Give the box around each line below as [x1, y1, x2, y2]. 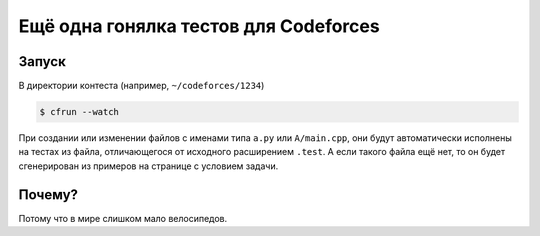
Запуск [18, 53, 67, 70]
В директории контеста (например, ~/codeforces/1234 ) [18, 80, 265, 92]
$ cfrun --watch [39, 106, 120, 118]
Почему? [18, 186, 79, 203]
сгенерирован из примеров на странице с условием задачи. [18, 160, 279, 172]
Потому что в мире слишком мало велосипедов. [18, 212, 228, 224]
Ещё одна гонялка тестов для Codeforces [18, 15, 380, 37]
